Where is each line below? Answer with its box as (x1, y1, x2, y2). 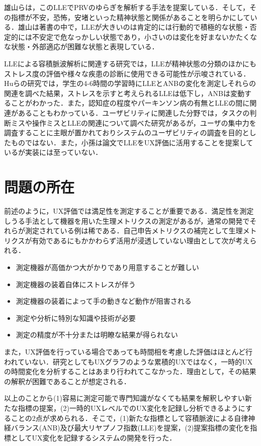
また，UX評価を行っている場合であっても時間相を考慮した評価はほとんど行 (4, 346, 253, 356)
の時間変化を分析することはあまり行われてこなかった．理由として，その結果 (4, 366, 256, 377)
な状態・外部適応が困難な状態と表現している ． (4, 41, 159, 52)
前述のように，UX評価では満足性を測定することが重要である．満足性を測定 (4, 206, 254, 216)
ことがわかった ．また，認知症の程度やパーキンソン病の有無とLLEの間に (11, 98, 250, 108)
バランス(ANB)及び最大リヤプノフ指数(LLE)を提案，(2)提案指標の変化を (11, 422, 250, 433)
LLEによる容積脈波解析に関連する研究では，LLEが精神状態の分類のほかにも (4, 58, 256, 68)
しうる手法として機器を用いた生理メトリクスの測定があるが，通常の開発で (4, 215, 250, 226)
